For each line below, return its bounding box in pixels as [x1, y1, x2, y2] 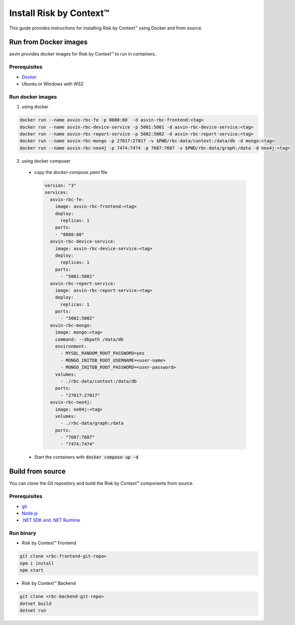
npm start [19, 568, 44, 573]
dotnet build [19, 601, 52, 607]
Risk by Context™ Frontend [21, 540, 77, 546]
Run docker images [9, 93, 57, 100]
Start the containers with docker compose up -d [34, 454, 139, 460]
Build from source [9, 467, 66, 476]
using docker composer [21, 158, 71, 164]
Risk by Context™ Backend [21, 580, 76, 587]
